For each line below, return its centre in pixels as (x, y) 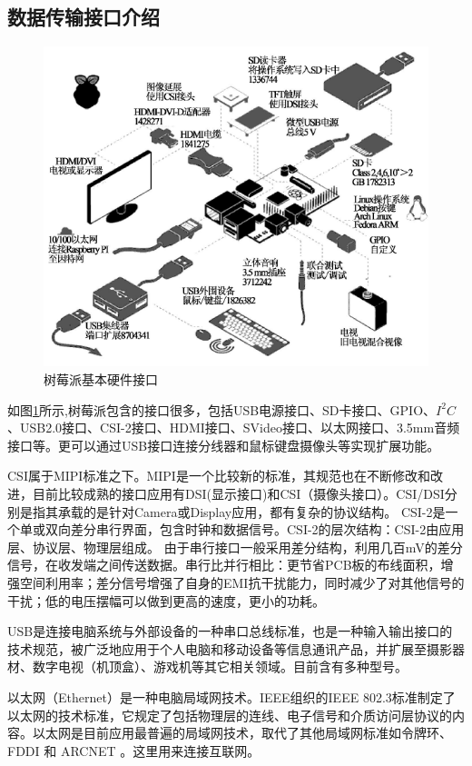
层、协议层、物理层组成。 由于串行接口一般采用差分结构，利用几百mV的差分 (235, 547)
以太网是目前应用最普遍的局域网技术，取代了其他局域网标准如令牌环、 (242, 733)
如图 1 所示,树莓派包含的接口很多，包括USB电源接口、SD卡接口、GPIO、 (222, 409)
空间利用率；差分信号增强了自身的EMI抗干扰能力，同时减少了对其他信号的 (242, 582)
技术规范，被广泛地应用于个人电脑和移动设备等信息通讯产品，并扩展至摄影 (230, 648)
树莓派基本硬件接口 (101, 379)
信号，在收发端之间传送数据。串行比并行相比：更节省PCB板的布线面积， (224, 565)
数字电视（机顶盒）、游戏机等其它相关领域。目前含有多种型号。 (220, 667)
